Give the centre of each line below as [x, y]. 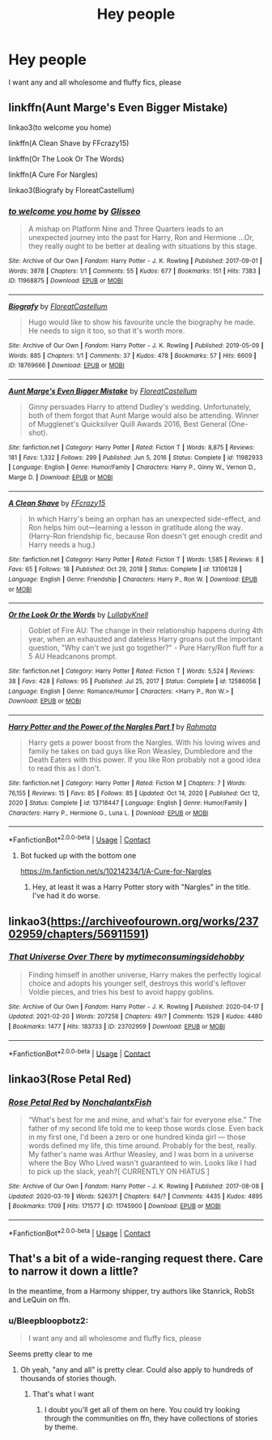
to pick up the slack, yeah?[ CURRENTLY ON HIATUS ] [119, 1171]
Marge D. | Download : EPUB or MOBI [61, 477]
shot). [38, 432]
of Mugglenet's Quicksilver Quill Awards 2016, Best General [127, 423]
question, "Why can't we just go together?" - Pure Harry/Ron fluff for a [146, 648]
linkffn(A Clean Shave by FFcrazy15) [69, 143]
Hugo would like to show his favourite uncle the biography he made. [142, 322]
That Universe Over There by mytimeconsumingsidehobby [126, 956]
